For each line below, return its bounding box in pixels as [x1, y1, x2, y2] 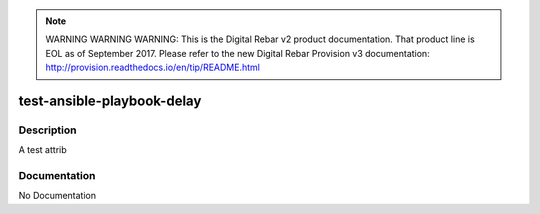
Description [18, 123, 77, 137]
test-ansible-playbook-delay [18, 92, 202, 109]
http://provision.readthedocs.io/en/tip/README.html [45, 61, 260, 74]
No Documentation [18, 190, 97, 202]
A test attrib [18, 144, 67, 156]
